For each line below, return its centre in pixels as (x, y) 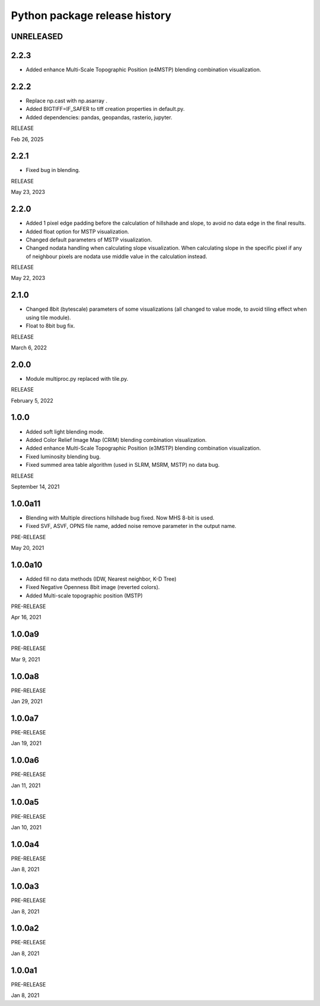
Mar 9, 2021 (25, 659)
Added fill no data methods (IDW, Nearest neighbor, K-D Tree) (101, 579)
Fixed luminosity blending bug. (63, 456)
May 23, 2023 (28, 192)
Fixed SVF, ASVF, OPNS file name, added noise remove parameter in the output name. (131, 526)
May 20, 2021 (28, 547)
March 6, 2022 (29, 348)
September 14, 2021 (35, 486)
